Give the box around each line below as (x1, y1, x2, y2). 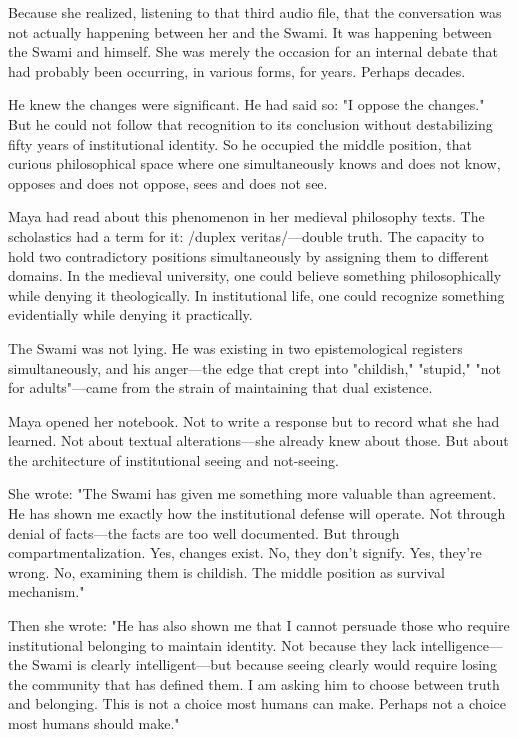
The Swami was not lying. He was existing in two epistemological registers (8, 337, 463, 358)
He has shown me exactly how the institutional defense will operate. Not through (8, 503, 506, 524)
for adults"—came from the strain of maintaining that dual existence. (8, 377, 433, 398)
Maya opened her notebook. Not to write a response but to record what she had (8, 410, 500, 431)
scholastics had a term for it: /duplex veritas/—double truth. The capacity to (8, 225, 485, 246)
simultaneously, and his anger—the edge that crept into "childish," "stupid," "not (8, 357, 501, 378)
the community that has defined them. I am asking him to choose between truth (8, 673, 500, 694)
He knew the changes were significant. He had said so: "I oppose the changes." (8, 94, 485, 115)
